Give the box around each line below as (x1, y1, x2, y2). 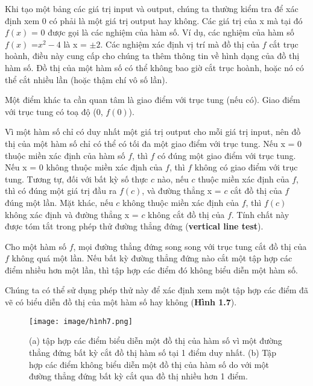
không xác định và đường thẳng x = (5, 208, 139, 220)
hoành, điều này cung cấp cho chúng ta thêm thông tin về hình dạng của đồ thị (5, 49, 300, 62)
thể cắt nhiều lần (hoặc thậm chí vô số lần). (5, 73, 168, 86)
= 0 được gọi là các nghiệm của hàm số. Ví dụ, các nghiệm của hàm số (31, 26, 294, 39)
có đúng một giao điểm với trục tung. (157, 149, 296, 161)
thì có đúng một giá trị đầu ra (5, 184, 117, 197)
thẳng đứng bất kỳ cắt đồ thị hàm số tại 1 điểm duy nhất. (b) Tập (29, 346, 277, 358)
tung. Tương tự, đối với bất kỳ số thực (5, 172, 148, 185)
